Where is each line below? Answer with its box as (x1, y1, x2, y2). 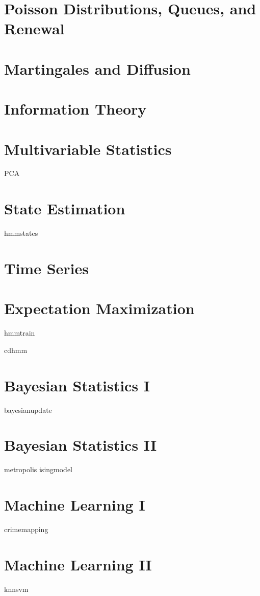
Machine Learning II (4, 554, 152, 575)
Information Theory (4, 98, 147, 119)
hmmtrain (4, 327, 35, 338)
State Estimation (4, 198, 125, 219)
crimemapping (4, 524, 48, 534)
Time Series (4, 257, 89, 278)
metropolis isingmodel (4, 464, 72, 475)
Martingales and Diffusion (4, 58, 191, 79)
